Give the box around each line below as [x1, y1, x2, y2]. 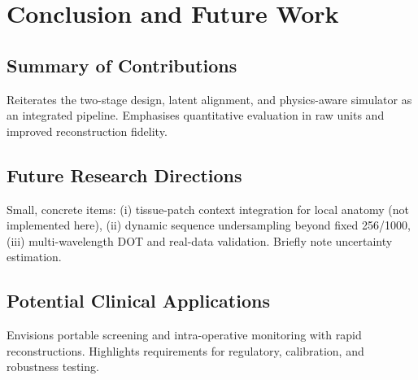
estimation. [7, 248, 62, 265]
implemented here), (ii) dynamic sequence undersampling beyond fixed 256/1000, [7, 216, 411, 234]
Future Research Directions [7, 162, 242, 187]
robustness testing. [7, 358, 99, 375]
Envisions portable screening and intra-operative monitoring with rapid [7, 326, 362, 343]
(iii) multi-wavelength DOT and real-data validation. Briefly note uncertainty [7, 232, 393, 249]
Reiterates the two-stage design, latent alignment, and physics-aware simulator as [7, 90, 412, 107]
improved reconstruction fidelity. [7, 122, 168, 139]
